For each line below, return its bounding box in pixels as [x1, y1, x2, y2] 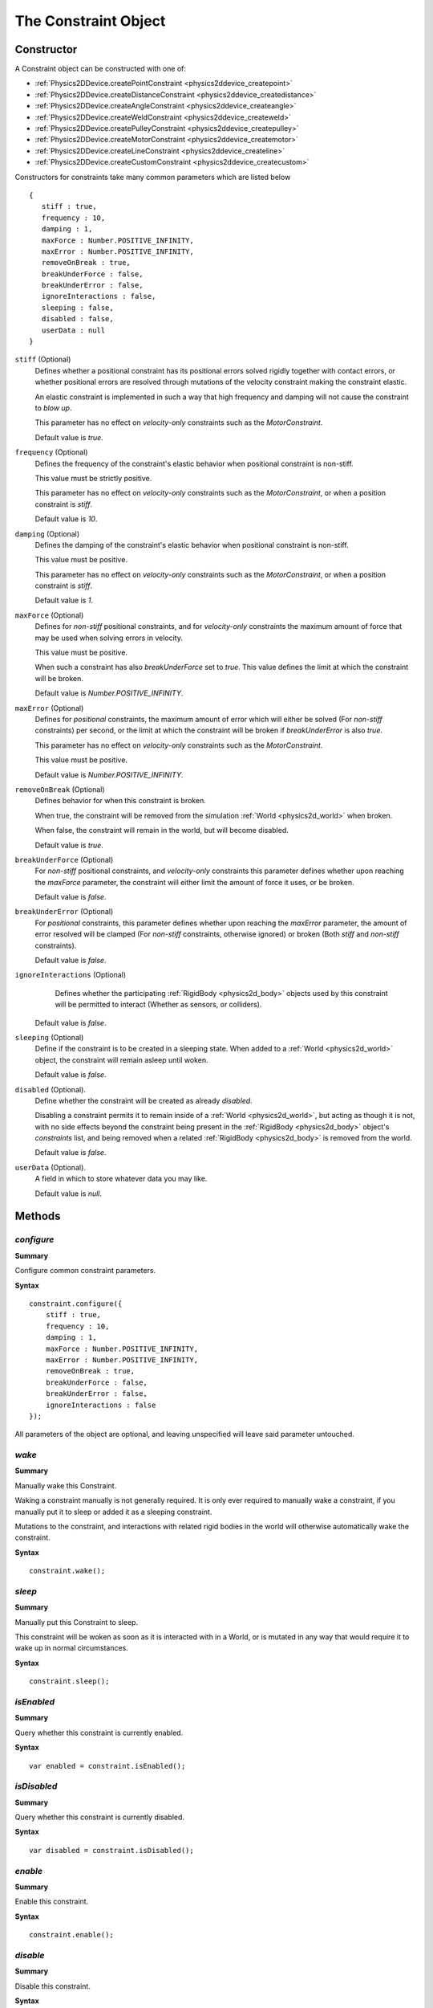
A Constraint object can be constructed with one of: [14, 64, 186, 74]
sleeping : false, [41, 303, 114, 312]
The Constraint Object [14, 12, 166, 30]
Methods [14, 1210, 61, 1223]
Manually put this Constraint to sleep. [14, 1617, 139, 1626]
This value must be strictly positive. [34, 473, 152, 483]
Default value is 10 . [34, 514, 98, 524]
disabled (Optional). [14, 1084, 86, 1094]
